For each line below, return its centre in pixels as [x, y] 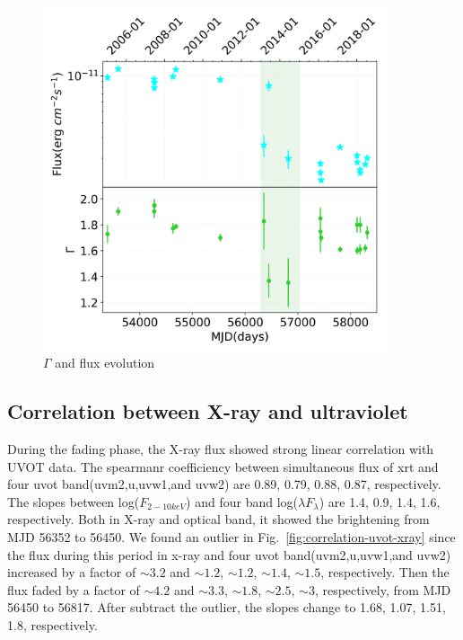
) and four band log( [242, 501]
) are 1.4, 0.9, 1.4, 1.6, [380, 501]
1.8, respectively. [52, 624]
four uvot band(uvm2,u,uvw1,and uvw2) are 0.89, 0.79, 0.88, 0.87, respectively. [224, 484]
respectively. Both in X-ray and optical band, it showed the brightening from [218, 519]
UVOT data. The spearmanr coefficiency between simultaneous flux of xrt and [223, 466]
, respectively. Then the [385, 572]
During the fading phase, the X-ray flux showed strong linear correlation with [221, 448]
